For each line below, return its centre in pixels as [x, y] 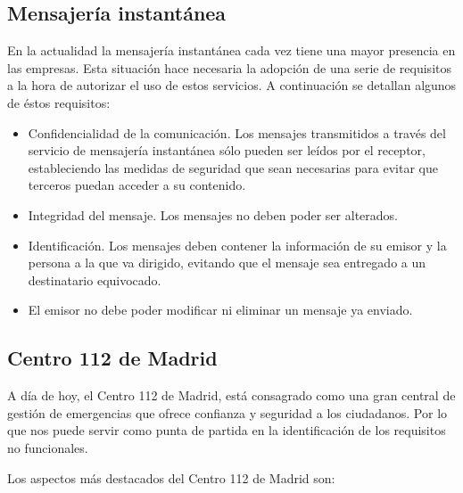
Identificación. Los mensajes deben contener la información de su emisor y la [237, 245]
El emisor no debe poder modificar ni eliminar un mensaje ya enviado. [220, 310]
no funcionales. [48, 447]
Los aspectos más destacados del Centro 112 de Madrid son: [171, 477]
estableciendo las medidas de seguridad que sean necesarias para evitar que [233, 167]
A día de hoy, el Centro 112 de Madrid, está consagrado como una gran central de [231, 395]
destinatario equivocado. [95, 279]
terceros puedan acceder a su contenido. [137, 185]
